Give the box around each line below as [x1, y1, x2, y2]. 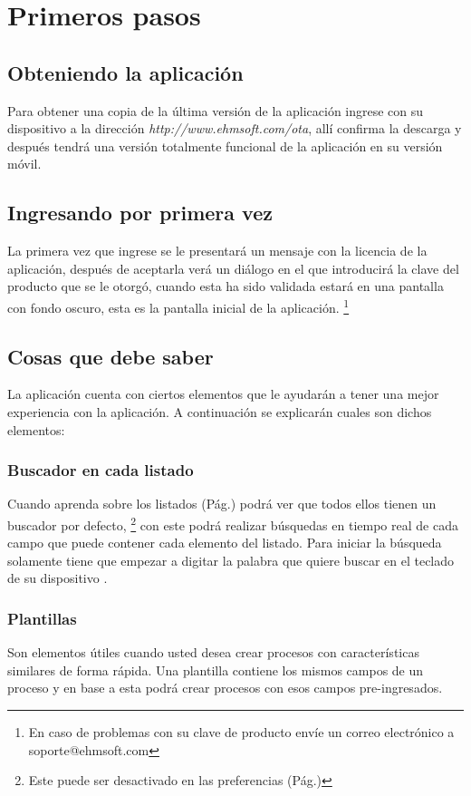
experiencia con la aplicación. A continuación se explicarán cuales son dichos [7, 402, 432, 421]
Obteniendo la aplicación [7, 58, 244, 86]
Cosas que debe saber [7, 342, 214, 370]
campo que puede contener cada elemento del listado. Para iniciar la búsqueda [7, 533, 442, 552]
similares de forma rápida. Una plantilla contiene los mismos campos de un [7, 660, 424, 679]
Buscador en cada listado [7, 459, 194, 481]
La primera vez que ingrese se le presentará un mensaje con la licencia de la [7, 241, 428, 260]
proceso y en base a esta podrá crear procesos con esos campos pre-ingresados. [7, 678, 443, 697]
